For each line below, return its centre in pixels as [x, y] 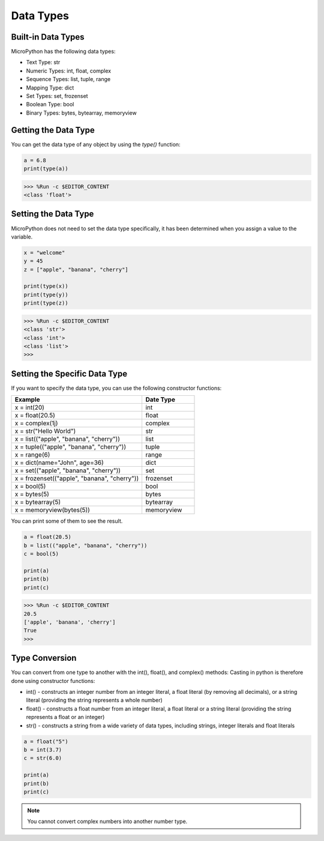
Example [27, 399]
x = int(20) [30, 407]
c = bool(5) [41, 554]
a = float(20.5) [48, 537]
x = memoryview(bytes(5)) [52, 510]
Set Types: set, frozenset [57, 96]
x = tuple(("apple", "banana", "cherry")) [70, 447]
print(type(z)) [46, 303]
